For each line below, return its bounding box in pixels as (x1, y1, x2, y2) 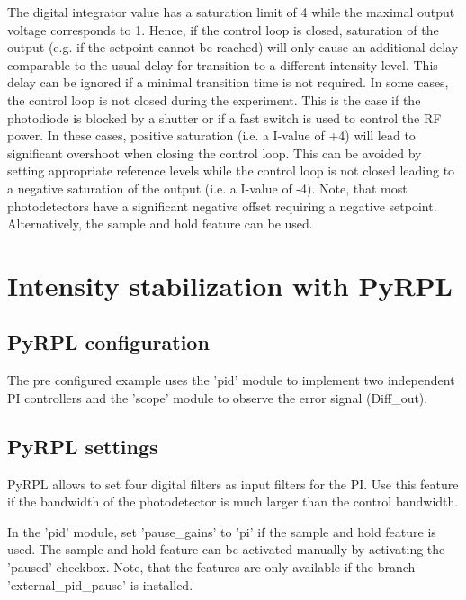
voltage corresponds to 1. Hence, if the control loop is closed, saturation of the (7, 20, 439, 39)
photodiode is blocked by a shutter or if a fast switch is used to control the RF (7, 108, 442, 127)
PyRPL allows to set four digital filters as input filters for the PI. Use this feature (7, 474, 459, 493)
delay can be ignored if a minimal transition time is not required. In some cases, (7, 73, 449, 92)
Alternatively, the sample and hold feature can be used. (7, 214, 313, 233)
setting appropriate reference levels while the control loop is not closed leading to (7, 161, 455, 180)
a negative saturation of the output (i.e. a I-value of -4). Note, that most (7, 178, 408, 197)
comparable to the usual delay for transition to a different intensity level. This (7, 55, 438, 74)
